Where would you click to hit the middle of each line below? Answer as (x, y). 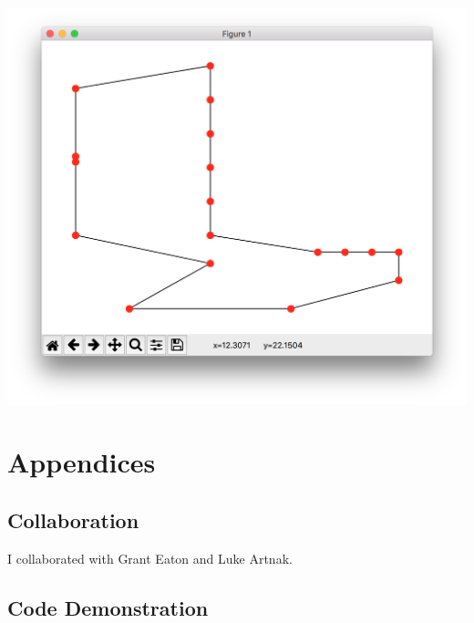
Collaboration (73, 519)
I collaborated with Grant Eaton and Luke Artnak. (150, 558)
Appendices (82, 462)
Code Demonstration (108, 607)
